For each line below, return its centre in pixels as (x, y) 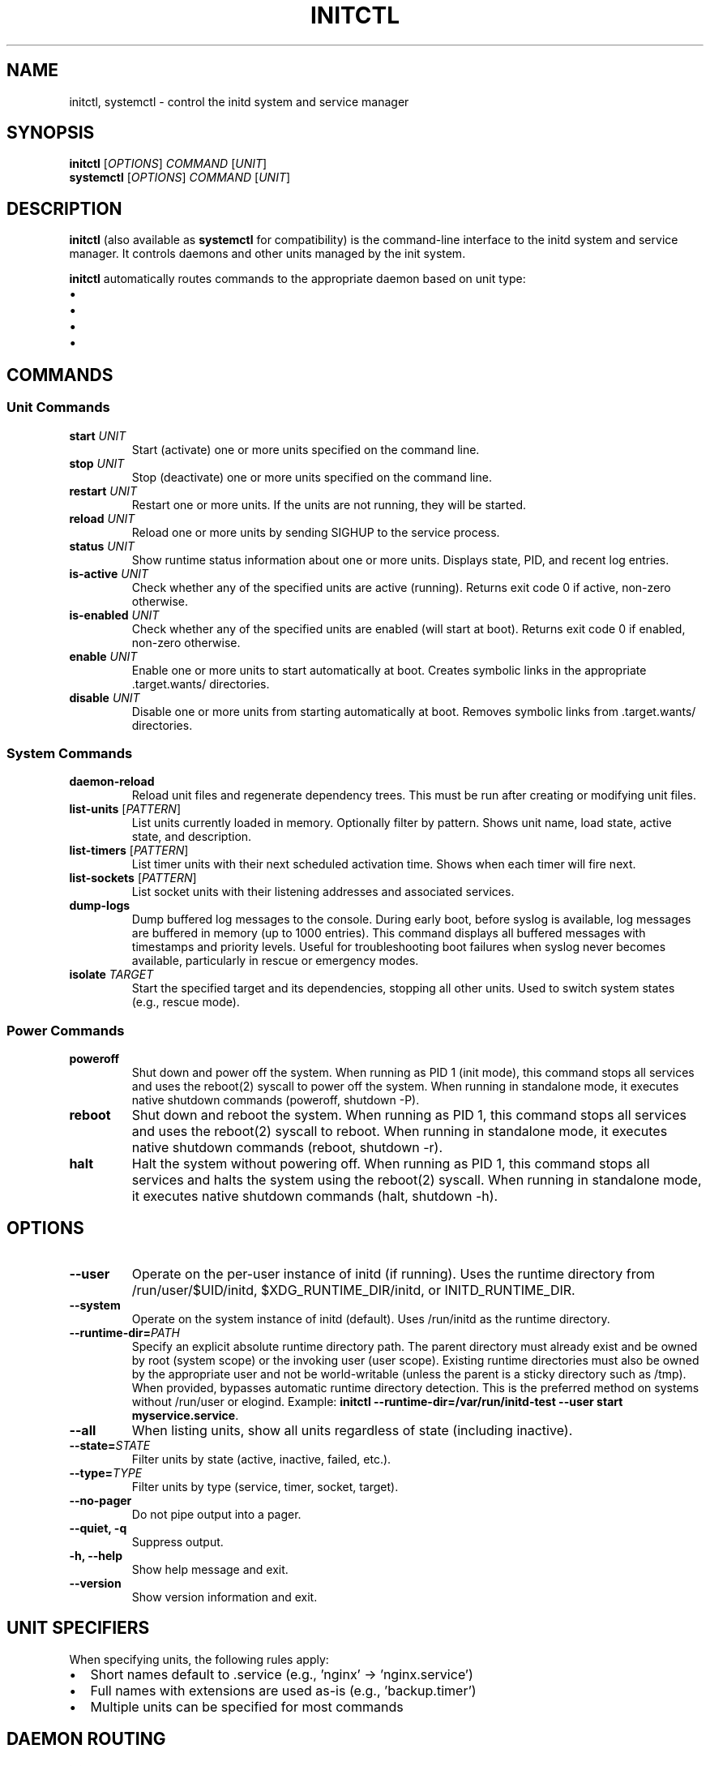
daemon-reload (112, 782)
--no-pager (101, 1500)
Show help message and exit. (210, 1569)
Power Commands (66, 1030)
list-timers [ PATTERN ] (129, 851)
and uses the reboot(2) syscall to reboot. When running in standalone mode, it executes (400, 1131)
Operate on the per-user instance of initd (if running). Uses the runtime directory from (393, 1273)
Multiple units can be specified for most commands (247, 1706)
